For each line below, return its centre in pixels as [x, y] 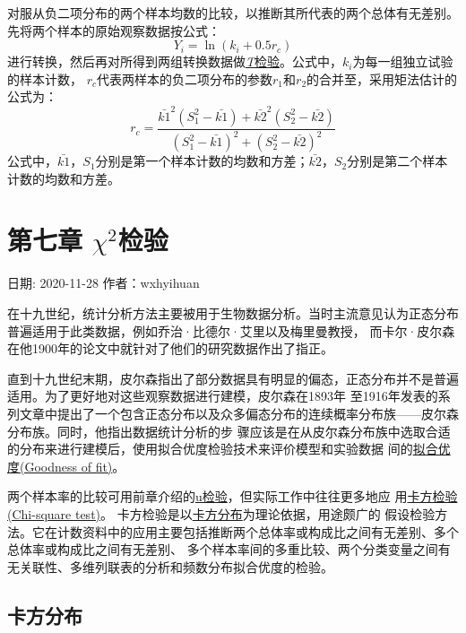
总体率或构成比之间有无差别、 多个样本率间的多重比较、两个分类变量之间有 [229, 549]
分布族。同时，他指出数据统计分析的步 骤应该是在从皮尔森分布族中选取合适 [229, 431]
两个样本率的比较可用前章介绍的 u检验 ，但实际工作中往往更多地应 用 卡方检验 [233, 496]
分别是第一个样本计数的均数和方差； [202, 161]
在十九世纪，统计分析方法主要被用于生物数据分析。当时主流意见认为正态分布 [233, 312]
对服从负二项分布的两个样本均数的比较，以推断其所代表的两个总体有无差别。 [233, 13]
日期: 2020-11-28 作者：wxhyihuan [104, 283]
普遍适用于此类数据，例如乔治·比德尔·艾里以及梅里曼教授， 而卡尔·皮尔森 [231, 330]
